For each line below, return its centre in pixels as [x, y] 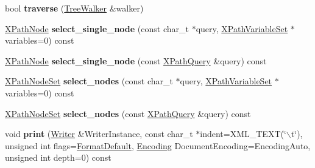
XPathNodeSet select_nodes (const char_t [89, 81]
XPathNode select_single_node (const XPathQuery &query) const [136, 60]
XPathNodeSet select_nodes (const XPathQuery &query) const [128, 113]
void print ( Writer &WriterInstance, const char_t [99, 134]
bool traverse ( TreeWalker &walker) [74, 8]
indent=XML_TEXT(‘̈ [243, 134]
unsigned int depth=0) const [58, 157]
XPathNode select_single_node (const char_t [97, 28]
